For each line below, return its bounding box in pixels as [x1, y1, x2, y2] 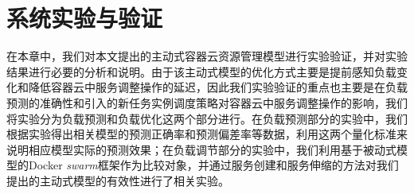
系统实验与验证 [6, 2, 163, 34]
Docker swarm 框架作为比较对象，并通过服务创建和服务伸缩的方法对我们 [28, 157, 399, 173]
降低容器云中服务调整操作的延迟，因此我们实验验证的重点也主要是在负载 [28, 79, 408, 95]
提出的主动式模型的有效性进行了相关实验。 [6, 172, 229, 188]
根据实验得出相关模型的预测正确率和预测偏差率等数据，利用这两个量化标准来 [6, 126, 408, 142]
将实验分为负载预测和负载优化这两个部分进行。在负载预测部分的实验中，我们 [6, 110, 408, 126]
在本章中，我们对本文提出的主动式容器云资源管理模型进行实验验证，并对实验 [6, 48, 408, 64]
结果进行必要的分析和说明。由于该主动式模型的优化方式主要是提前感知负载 [6, 63, 396, 80]
